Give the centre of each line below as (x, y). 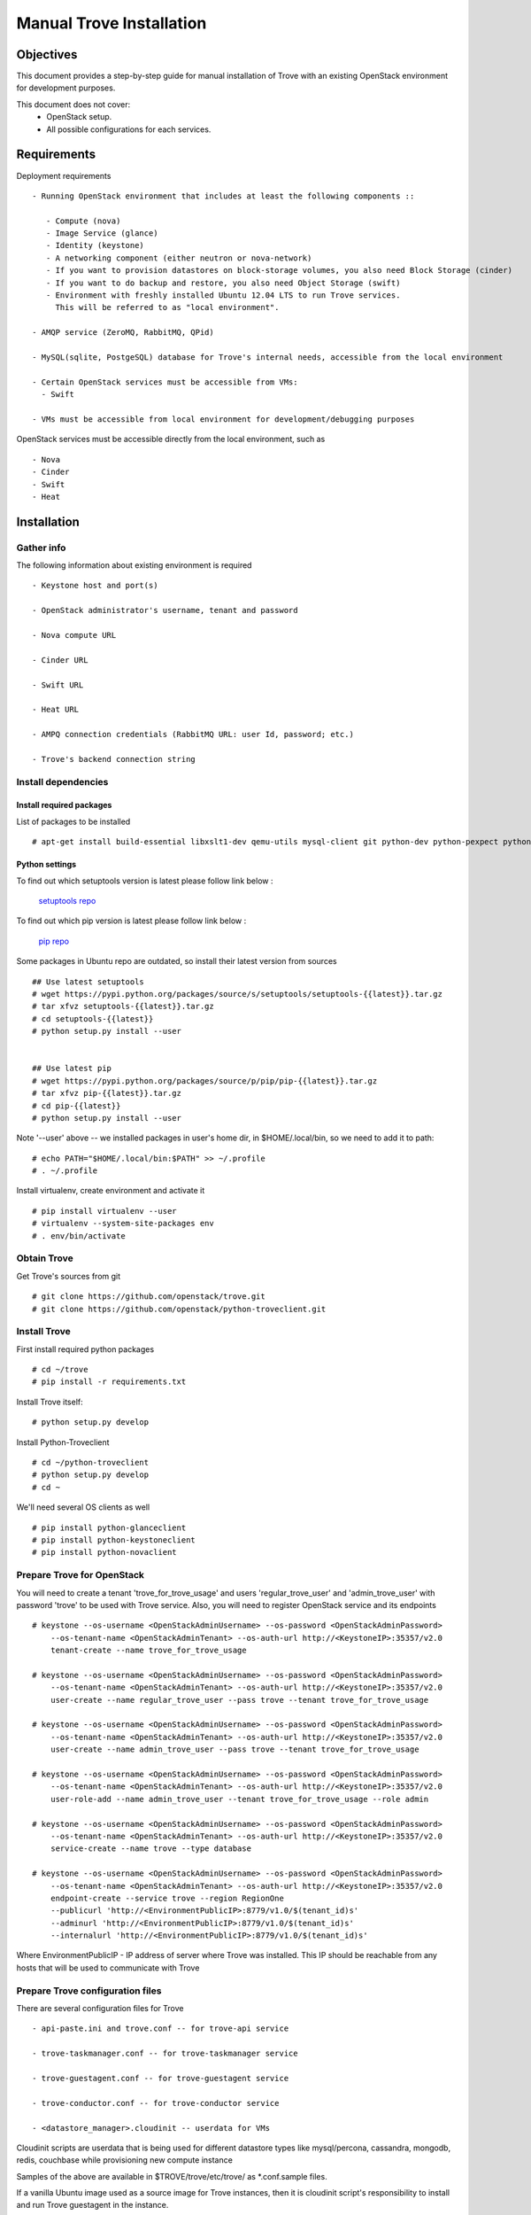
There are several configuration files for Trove (100, 2008)
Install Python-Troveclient (63, 1442)
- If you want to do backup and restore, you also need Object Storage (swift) (223, 283)
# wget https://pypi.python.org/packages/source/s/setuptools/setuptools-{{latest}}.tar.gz (237, 994)
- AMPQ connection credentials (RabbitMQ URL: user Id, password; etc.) (193, 734)
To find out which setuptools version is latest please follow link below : (145, 881)
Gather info (41, 548)
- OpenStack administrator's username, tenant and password (165, 610)
